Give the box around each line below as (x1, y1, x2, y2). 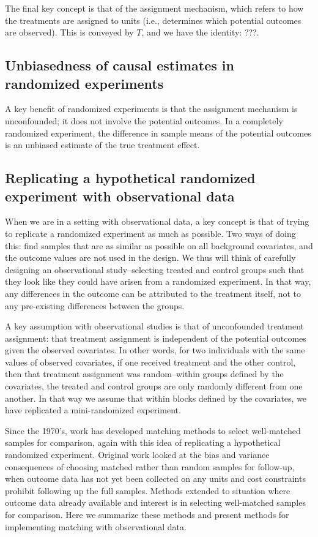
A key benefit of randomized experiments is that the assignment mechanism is (5, 102, 298, 115)
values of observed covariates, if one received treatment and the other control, (5, 355, 296, 368)
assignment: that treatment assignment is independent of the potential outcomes (5, 331, 306, 344)
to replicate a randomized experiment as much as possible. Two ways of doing (5, 227, 296, 239)
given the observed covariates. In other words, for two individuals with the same (5, 344, 305, 356)
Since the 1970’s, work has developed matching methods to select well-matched (5, 424, 301, 437)
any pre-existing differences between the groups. (5, 299, 185, 312)
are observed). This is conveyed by (5, 26, 134, 39)
